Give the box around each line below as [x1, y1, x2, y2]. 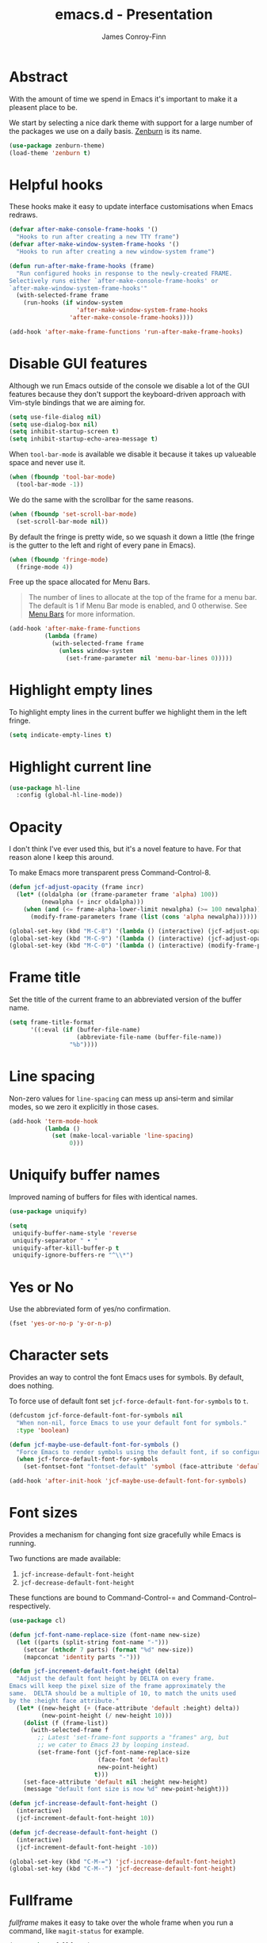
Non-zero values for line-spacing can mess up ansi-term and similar [9, 1094, 235, 1103]
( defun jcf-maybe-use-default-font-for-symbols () [9, 1441, 180, 1449]
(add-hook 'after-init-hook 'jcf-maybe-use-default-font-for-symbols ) [9, 1477, 247, 1485]
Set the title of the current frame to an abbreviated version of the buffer [9, 994, 242, 1004]
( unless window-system [59, 647, 134, 655]
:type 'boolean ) [16, 1426, 70, 1434]
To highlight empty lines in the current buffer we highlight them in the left [9, 707, 247, 716]
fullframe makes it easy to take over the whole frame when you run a [9, 1918, 234, 1927]
